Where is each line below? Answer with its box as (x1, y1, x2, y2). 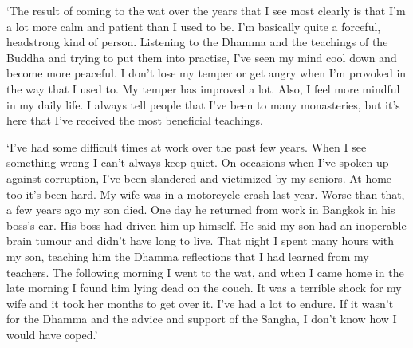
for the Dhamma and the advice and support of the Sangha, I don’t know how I (6, 310, 397, 327)
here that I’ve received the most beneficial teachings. (6, 112, 263, 129)
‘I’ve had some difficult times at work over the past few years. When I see (6, 138, 367, 155)
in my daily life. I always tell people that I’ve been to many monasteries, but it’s (6, 96, 400, 113)
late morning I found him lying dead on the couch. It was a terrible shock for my (6, 279, 402, 296)
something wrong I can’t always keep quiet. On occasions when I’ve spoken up (6, 154, 389, 171)
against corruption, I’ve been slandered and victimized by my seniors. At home (6, 169, 392, 186)
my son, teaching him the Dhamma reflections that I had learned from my (6, 247, 369, 264)
